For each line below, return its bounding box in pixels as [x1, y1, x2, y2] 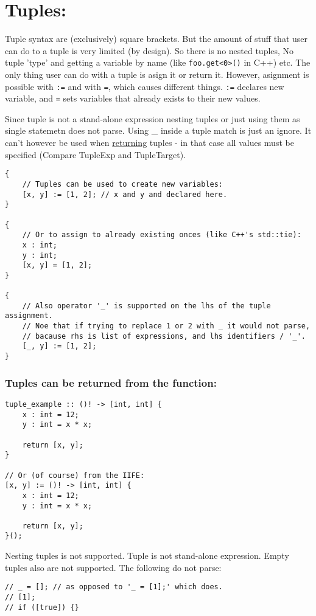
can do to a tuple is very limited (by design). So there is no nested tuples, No [5, 44, 294, 57]
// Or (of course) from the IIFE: [5, 471, 145, 480]
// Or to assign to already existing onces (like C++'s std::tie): [22, 230, 301, 240]
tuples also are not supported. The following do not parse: [5, 561, 222, 573]
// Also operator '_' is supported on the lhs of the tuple [22, 301, 271, 310]
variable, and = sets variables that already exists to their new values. [5, 92, 261, 105]
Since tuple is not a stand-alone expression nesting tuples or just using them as [5, 112, 300, 125]
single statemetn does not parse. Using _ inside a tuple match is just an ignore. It [5, 124, 312, 137]
